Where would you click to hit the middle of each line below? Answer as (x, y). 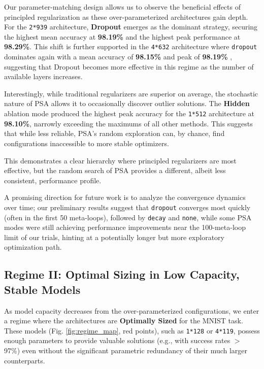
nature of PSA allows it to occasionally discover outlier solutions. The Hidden (127, 103)
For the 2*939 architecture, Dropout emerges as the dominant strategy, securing (131, 27)
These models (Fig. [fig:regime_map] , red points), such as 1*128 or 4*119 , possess (132, 330)
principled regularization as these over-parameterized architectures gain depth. (126, 16)
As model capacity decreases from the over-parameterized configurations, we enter (132, 310)
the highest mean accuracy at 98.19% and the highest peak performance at (122, 36)
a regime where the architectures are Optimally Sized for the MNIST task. (124, 321)
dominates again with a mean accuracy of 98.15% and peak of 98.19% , (118, 57)
